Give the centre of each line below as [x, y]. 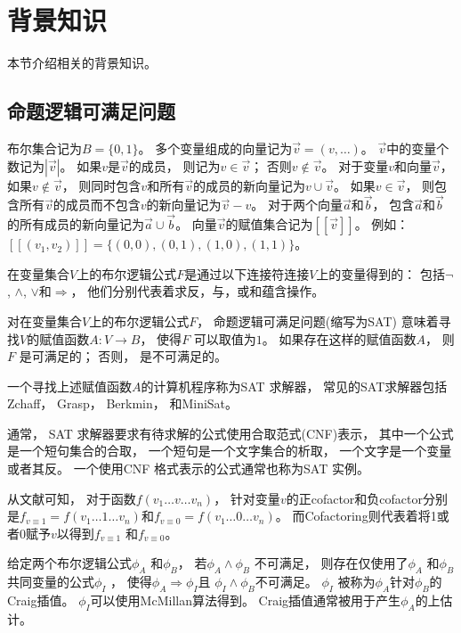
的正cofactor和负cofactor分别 [367, 498]
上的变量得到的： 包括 [381, 273]
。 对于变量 [355, 165]
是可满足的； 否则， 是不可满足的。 [123, 356]
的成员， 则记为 [174, 165]
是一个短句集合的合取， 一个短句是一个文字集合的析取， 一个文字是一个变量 [230, 451]
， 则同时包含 [101, 185]
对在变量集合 [44, 321]
